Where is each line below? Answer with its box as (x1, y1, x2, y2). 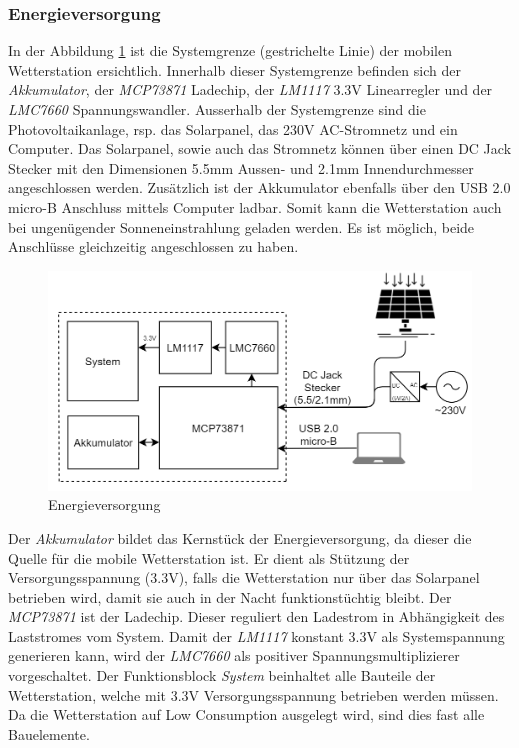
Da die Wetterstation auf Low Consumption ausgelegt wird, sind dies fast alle (8, 704, 485, 725)
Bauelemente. (8, 723, 90, 744)
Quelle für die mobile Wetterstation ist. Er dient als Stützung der (8, 547, 410, 568)
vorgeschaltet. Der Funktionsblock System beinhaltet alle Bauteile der (8, 665, 436, 686)
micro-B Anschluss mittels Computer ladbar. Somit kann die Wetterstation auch (8, 196, 502, 217)
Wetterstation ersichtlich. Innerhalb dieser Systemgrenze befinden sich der (8, 59, 461, 80)
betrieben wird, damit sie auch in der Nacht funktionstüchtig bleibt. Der (8, 586, 452, 607)
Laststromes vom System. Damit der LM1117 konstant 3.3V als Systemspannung (8, 625, 505, 646)
